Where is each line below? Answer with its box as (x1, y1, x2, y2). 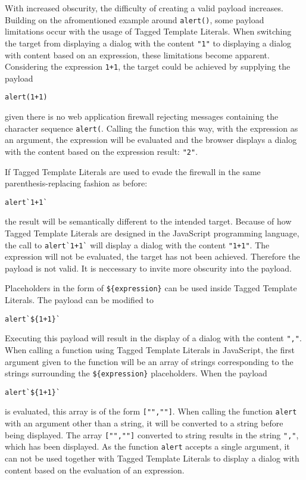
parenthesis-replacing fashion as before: (5, 177, 148, 189)
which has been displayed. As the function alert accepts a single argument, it (5, 440, 290, 453)
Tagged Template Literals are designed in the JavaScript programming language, (5, 226, 299, 239)
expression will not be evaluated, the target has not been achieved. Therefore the (5, 250, 300, 263)
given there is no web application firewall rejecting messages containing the (5, 110, 279, 122)
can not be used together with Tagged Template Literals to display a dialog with (5, 452, 299, 464)
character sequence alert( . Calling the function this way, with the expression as (5, 121, 298, 134)
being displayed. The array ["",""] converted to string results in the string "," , (5, 428, 299, 441)
